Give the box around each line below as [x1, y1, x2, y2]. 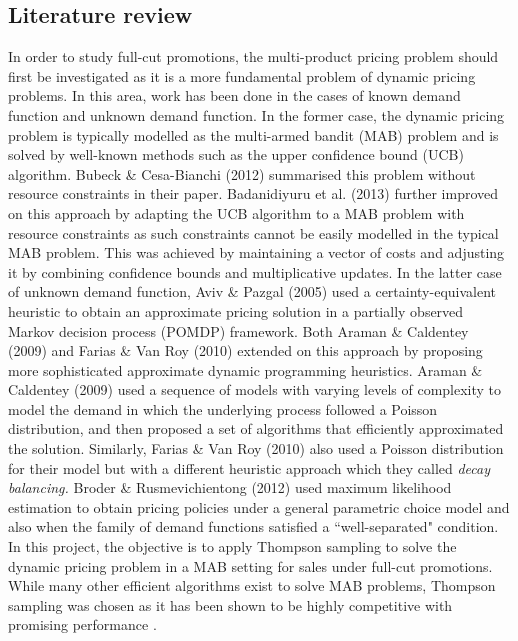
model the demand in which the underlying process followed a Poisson [8, 398, 438, 419]
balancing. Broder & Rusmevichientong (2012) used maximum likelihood [8, 477, 452, 498]
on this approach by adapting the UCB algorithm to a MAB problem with [8, 202, 465, 223]
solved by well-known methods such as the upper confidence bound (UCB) [8, 144, 464, 165]
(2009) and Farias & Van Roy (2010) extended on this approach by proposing [8, 340, 483, 361]
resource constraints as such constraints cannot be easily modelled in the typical [8, 222, 499, 243]
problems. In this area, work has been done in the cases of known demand [8, 85, 461, 106]
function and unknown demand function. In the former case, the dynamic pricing [8, 104, 505, 125]
